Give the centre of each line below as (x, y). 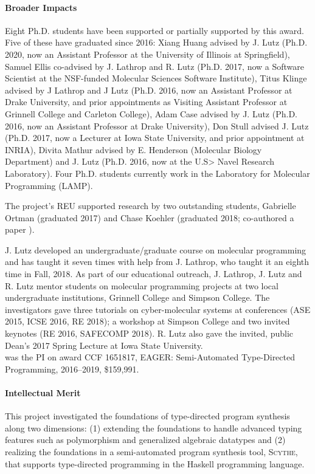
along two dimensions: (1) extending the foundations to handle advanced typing (154, 428)
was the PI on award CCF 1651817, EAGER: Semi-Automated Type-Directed (150, 357)
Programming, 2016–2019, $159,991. (72, 369)
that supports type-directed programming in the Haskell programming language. (155, 463)
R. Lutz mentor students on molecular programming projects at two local (142, 285)
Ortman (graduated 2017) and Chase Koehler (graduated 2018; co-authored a (150, 217)
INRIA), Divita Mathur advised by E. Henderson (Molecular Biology (133, 149)
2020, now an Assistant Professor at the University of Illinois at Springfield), (147, 54)
